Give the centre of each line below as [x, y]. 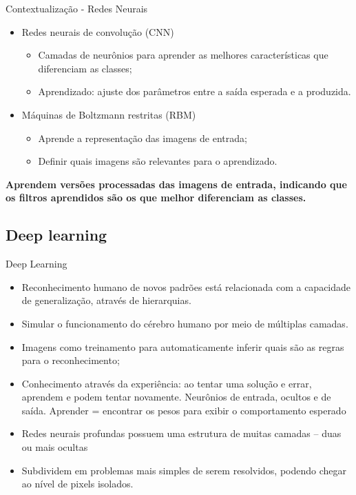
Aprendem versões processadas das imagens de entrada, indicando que [176, 184]
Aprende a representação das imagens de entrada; [143, 138]
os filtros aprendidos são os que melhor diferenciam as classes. [156, 198]
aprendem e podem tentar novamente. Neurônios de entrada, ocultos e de [176, 397]
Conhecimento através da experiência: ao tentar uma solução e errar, [167, 383]
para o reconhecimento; [71, 360]
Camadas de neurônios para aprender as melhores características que [183, 55]
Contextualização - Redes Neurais [77, 8]
